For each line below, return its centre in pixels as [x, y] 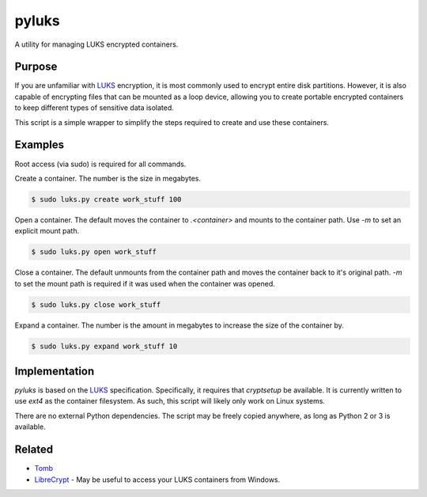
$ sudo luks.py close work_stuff [96, 304]
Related [34, 450]
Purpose [36, 67]
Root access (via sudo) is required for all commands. [100, 164]
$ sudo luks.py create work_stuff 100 [106, 199]
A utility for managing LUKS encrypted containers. [96, 44]
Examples [40, 145]
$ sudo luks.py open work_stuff [94, 252]
